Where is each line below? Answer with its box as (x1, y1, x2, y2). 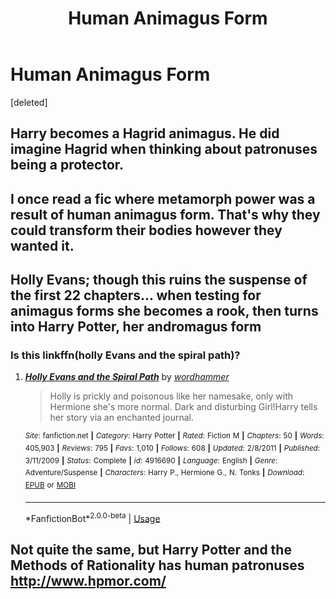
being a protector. (10, 157, 125, 174)
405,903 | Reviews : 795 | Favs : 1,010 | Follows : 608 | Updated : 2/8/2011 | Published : (24, 443, 321, 454)
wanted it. (10, 237, 75, 254)
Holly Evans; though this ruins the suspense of (10, 272, 308, 289)
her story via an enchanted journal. (49, 412, 194, 424)
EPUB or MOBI (24, 480, 77, 491)
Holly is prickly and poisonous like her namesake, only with (49, 390, 293, 402)
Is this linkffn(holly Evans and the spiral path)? (10, 348, 241, 362)
